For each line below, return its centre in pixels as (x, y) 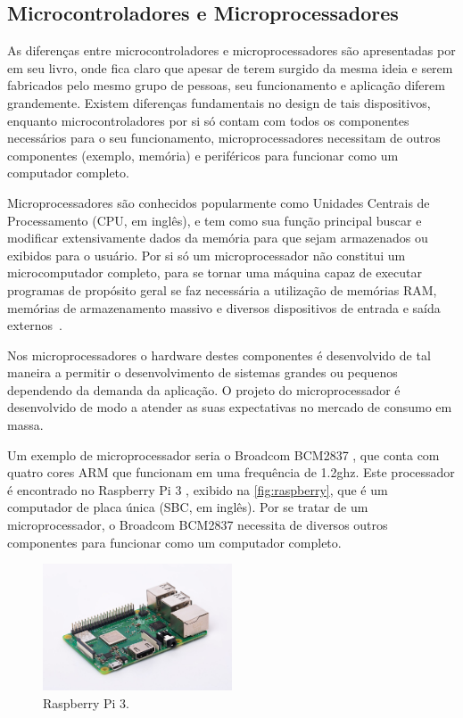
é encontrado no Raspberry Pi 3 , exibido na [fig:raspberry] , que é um (198, 489)
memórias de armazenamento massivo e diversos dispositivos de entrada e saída (224, 307)
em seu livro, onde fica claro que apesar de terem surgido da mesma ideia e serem (230, 67)
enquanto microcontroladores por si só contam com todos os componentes (208, 120)
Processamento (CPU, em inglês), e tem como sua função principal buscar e (215, 220)
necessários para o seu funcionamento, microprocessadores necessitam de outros (224, 138)
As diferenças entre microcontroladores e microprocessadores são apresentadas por (231, 50)
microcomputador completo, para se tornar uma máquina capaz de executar (215, 272)
